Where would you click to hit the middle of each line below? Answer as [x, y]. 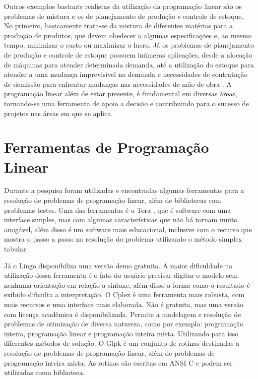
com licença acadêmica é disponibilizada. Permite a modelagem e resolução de [123, 314]
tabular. [16, 249]
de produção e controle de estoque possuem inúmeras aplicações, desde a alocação [128, 54]
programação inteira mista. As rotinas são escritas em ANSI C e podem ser [118, 362]
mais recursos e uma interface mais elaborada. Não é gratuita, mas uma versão [124, 304]
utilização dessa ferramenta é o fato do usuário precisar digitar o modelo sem [121, 275]
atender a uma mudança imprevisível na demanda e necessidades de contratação [126, 74]
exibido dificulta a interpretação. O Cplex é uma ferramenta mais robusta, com [124, 294]
